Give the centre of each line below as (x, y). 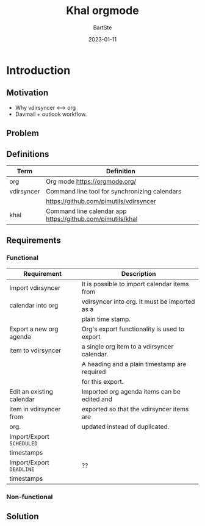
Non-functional (30, 497)
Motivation (27, 93)
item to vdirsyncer (35, 350)
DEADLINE (22, 469)
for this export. (103, 381)
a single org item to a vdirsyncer (128, 347)
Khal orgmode (103, 11)
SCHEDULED (23, 443)
